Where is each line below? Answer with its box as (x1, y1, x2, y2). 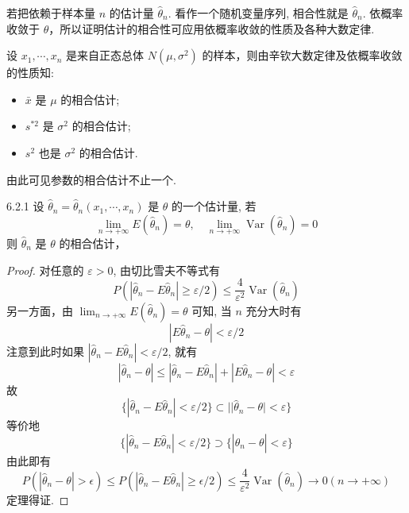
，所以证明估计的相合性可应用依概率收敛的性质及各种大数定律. (48, 20, 375, 37)
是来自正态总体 (66, 47, 145, 64)
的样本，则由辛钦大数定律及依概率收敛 (202, 47, 403, 64)
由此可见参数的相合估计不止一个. (6, 171, 176, 187)
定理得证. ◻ (6, 491, 69, 507)
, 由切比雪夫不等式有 (113, 261, 220, 278)
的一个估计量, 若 (172, 198, 257, 214)
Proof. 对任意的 (6, 261, 84, 278)
